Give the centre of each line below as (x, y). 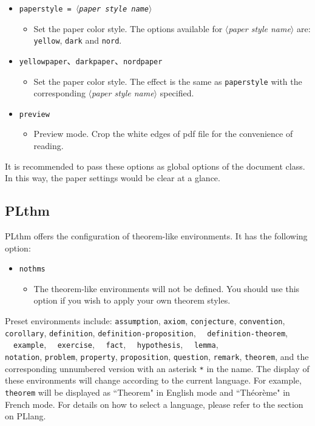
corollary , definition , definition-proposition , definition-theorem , (146, 332)
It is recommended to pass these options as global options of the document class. (155, 166)
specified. (177, 93)
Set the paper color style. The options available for (128, 28)
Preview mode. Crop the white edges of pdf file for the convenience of (163, 134)
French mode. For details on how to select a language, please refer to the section (154, 404)
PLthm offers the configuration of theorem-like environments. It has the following (156, 236)
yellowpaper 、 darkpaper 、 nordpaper (91, 60)
